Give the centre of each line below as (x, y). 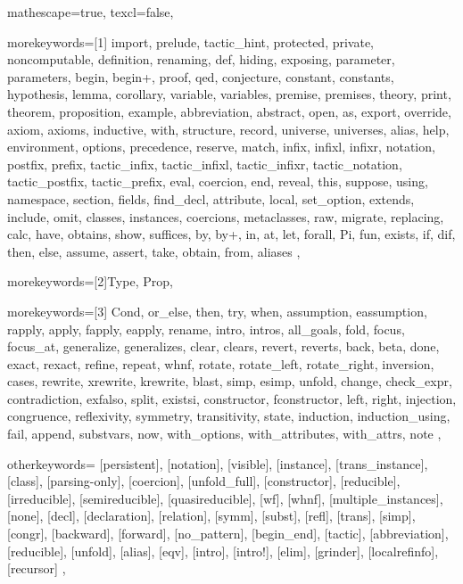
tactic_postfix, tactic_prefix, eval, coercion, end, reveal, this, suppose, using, (218, 181)
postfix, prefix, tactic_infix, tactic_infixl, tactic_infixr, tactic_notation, (205, 164)
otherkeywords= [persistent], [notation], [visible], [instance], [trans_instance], (218, 463)
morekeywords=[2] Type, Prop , (90, 281)
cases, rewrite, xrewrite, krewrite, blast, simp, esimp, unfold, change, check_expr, (230, 381)
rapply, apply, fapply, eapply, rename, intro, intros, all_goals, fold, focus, (206, 329)
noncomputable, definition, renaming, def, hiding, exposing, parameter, (201, 59)
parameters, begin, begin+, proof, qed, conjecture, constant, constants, (201, 76)
